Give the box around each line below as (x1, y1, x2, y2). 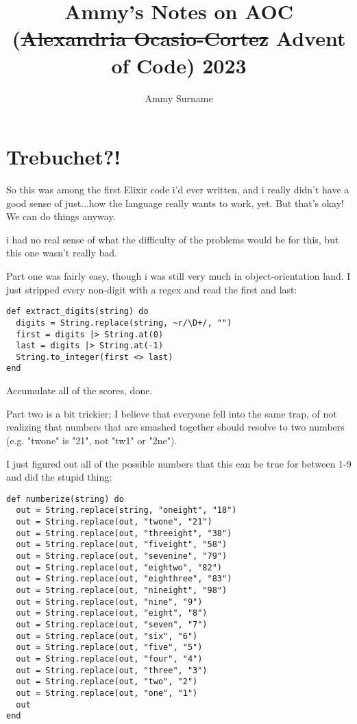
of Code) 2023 (111, 51, 247, 79)
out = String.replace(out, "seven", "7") (16, 619, 208, 629)
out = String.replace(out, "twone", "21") (16, 517, 212, 527)
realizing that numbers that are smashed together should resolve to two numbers (6, 420, 345, 434)
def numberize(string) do (6, 494, 124, 504)
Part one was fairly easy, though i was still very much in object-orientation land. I (6, 269, 351, 282)
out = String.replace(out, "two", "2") (16, 677, 198, 687)
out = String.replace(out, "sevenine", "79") (16, 551, 227, 561)
